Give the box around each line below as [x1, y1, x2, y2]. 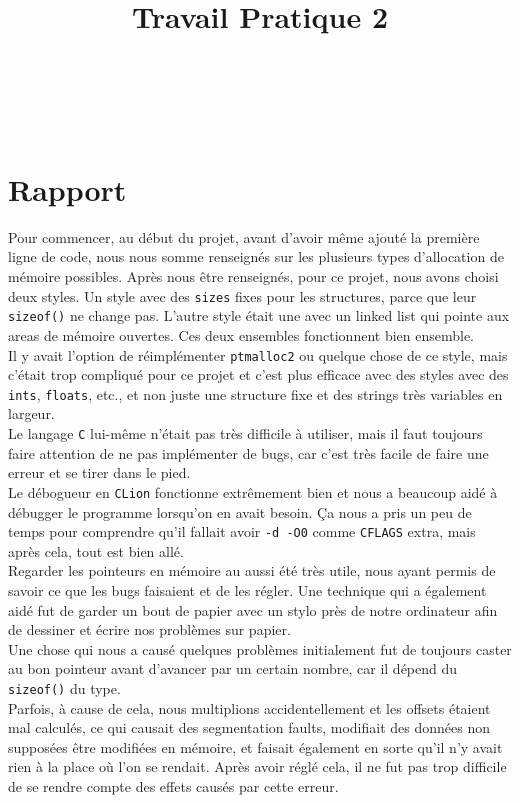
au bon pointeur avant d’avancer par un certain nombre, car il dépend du [8, 658, 458, 679]
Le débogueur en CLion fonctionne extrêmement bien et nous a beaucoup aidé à [8, 481, 498, 502]
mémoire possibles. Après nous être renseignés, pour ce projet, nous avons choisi [8, 266, 499, 287]
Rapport [8, 168, 127, 209]
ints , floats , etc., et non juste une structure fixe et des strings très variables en [8, 383, 503, 404]
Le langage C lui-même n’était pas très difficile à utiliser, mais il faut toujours [8, 423, 483, 444]
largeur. [8, 403, 55, 424]
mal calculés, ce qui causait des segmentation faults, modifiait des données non [8, 717, 490, 738]
